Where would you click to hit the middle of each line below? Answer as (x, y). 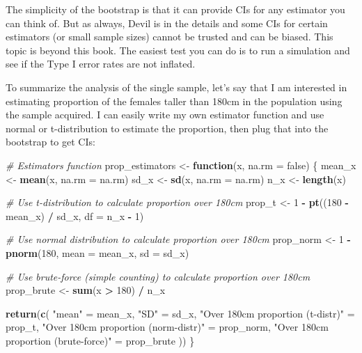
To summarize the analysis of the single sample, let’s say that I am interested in (176, 87)
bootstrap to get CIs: (50, 142)
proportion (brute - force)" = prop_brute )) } (100, 340)
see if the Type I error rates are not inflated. (101, 64)
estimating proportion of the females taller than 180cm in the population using (174, 101)
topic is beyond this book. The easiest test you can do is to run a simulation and (178, 50)
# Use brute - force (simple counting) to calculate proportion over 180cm (158, 276)
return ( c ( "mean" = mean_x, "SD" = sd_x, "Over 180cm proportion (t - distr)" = (180, 313)
